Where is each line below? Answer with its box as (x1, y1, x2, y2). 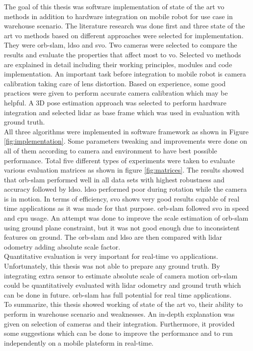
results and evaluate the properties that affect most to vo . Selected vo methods (4, 49, 241, 59)
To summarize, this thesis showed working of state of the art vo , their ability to (4, 299, 243, 309)
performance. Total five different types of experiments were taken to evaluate (4, 155, 235, 165)
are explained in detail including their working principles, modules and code (4, 59, 232, 69)
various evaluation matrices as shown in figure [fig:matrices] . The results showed (4, 165, 244, 175)
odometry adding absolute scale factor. (4, 241, 121, 251)
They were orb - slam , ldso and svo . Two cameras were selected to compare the (4, 40, 237, 50)
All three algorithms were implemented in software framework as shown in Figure (4, 126, 249, 136)
